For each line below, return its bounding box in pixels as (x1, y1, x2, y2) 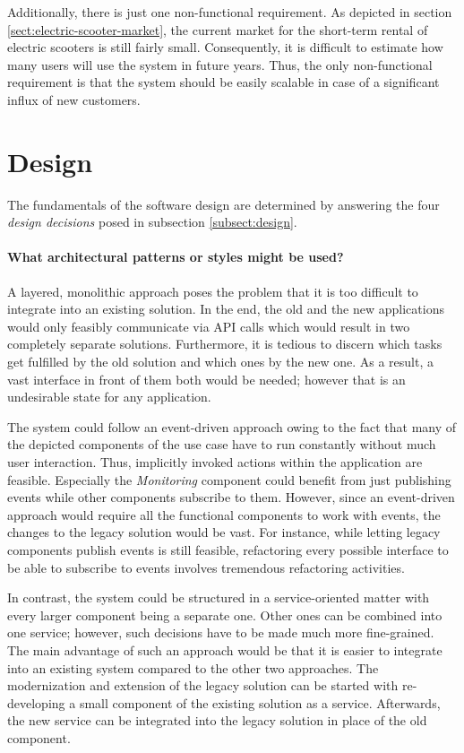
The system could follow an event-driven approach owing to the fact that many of (7, 417, 457, 436)
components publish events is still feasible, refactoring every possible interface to (7, 540, 449, 558)
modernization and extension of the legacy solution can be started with (7, 676, 399, 695)
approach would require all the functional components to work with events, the (7, 505, 441, 524)
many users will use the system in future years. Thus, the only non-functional (7, 55, 433, 74)
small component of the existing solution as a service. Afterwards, (79, 693, 441, 712)
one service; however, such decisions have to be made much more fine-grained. (7, 623, 434, 642)
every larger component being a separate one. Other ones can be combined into (7, 605, 443, 624)
